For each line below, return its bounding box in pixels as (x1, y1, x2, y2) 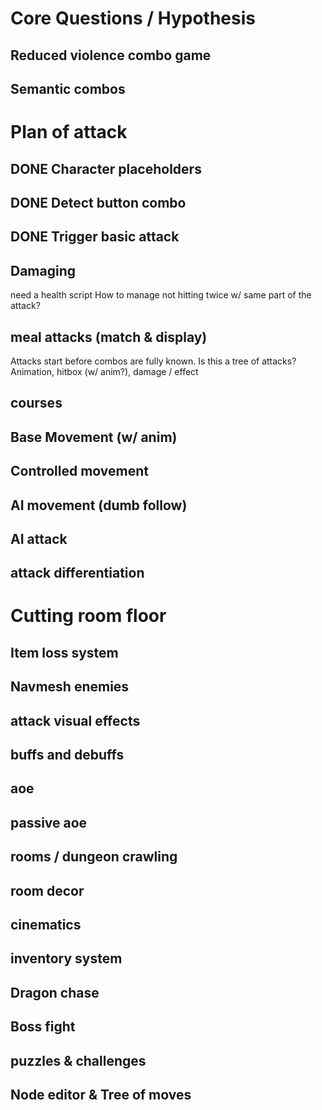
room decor (10, 882, 85, 899)
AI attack (10, 530, 68, 547)
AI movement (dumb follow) (10, 497, 188, 514)
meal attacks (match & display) (10, 328, 208, 346)
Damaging (10, 262, 77, 279)
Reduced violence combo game (10, 47, 212, 64)
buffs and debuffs (10, 747, 125, 764)
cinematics (10, 917, 82, 933)
